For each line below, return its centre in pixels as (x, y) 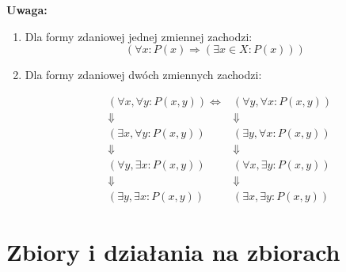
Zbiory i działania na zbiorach (173, 252)
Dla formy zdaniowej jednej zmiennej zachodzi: (139, 36)
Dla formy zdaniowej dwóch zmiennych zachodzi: (143, 75)
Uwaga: (27, 9)
